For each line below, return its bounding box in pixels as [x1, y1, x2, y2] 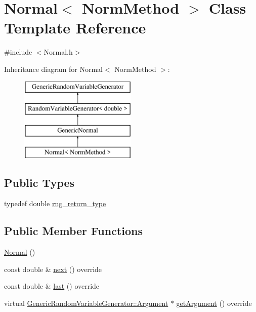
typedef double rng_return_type [4, 198, 106, 209]
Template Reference [4, 17, 146, 38]
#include [4, 47, 32, 57]
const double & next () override [4, 263, 102, 274]
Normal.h [44, 47, 73, 57]
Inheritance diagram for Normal [4, 63, 103, 74]
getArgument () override [176, 298, 252, 308]
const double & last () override [4, 281, 100, 291]
